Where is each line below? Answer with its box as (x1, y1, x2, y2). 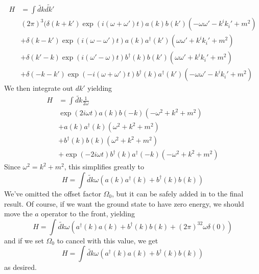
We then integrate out (4, 83, 73, 93)
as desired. (4, 262, 37, 272)
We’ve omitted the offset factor (4, 188, 101, 198)
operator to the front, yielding (41, 208, 135, 219)
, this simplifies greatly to (64, 161, 144, 172)
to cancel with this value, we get (57, 235, 158, 245)
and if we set (4, 235, 44, 245)
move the (4, 208, 33, 219)
